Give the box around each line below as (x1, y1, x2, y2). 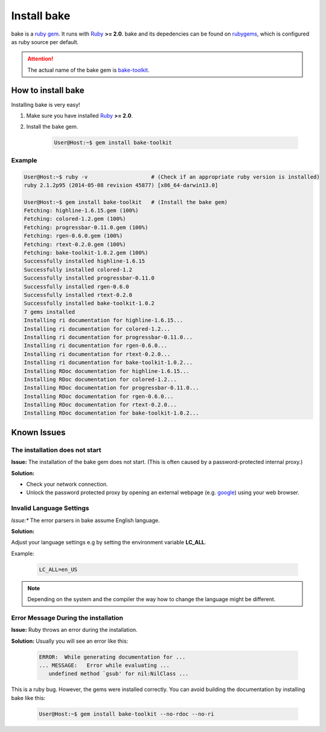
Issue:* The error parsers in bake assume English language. (11, 517, 160, 524)
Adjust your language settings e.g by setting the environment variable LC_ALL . (11, 539, 206, 546)
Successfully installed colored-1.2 (24, 266, 133, 273)
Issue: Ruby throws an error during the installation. (11, 626, 138, 634)
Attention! (27, 55, 54, 63)
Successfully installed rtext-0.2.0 (24, 291, 133, 298)
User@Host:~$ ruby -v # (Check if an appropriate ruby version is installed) (24, 173, 320, 180)
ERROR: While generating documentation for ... (39, 654, 186, 660)
